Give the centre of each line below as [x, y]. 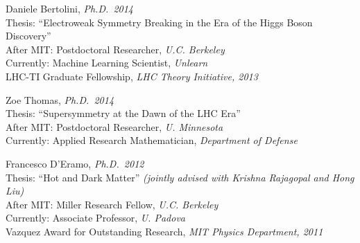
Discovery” [28, 36]
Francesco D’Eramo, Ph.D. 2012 [75, 163]
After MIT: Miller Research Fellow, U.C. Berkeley [112, 204]
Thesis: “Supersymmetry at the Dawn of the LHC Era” [123, 113]
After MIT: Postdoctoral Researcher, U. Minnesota [114, 126]
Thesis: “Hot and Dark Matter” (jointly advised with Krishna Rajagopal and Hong [180, 177]
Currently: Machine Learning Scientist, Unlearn [107, 63]
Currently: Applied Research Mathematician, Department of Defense [152, 140]
